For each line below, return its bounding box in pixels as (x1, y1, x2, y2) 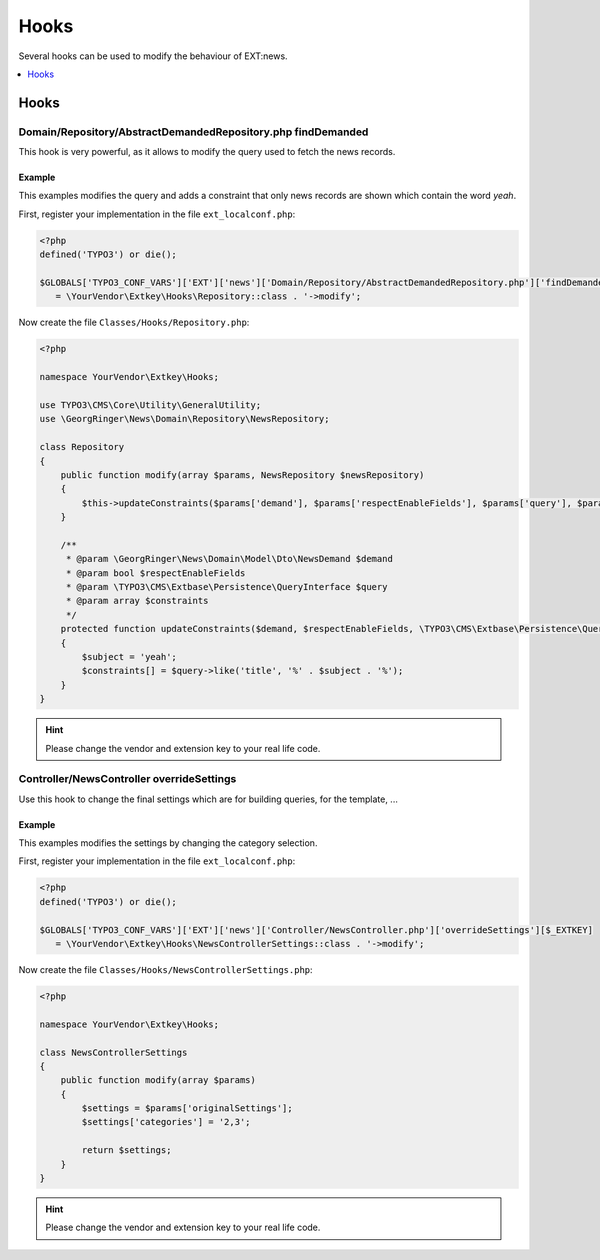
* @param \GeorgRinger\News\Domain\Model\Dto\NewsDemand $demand (65, 553, 394, 565)
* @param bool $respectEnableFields (65, 567, 246, 579)
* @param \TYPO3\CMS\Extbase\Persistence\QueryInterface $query (65, 581, 388, 593)
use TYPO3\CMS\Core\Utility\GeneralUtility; (39, 399, 262, 410)
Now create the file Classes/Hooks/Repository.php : (18, 316, 250, 329)
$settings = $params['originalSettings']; (81, 1103, 294, 1114)
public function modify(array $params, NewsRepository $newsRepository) (60, 469, 425, 480)
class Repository (39, 441, 125, 453)
